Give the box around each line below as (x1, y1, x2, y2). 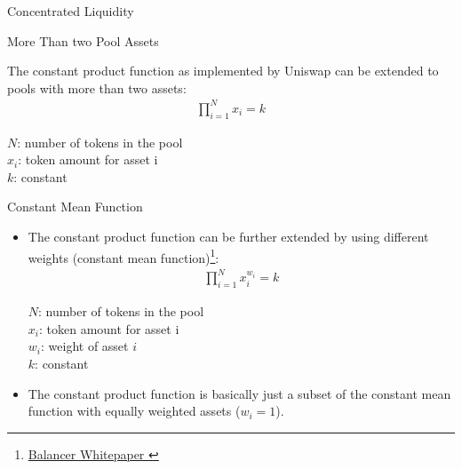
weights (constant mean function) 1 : (28, 245, 219, 266)
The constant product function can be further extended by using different (28, 227, 429, 246)
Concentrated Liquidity (7, 2, 134, 20)
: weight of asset (41, 337, 129, 355)
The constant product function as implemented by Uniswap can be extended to (7, 61, 439, 80)
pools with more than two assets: (7, 78, 187, 97)
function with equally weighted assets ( (28, 401, 241, 420)
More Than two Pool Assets (7, 31, 159, 50)
